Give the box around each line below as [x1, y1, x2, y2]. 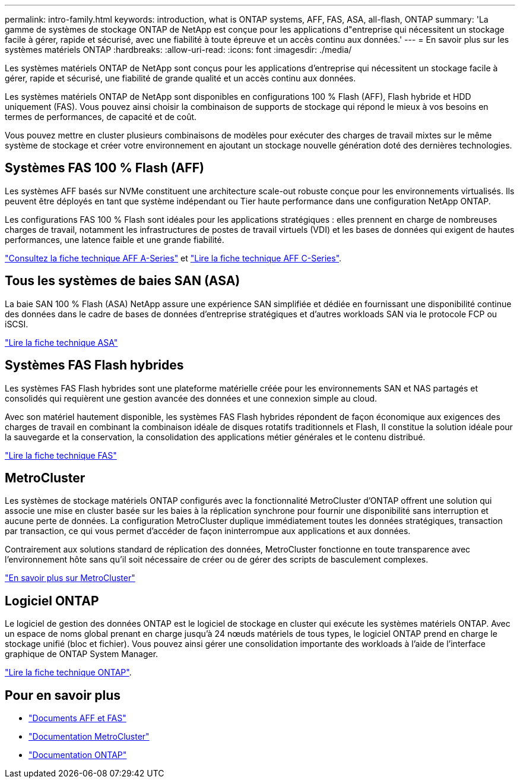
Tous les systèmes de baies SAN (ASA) [5, 273, 240, 289]
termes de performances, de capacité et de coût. [5, 112, 197, 122]
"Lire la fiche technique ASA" [5, 337, 118, 348]
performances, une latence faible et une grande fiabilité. [5, 234, 224, 245]
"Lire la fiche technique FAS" [5, 450, 117, 460]
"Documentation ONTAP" [28, 750, 127, 760]
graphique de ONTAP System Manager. [5, 649, 158, 659]
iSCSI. [5, 318, 28, 329]
